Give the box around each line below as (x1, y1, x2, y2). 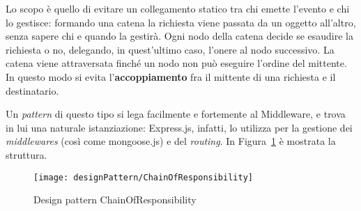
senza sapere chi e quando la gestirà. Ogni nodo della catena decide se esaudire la (6, 29, 354, 43)
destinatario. (6, 83, 59, 97)
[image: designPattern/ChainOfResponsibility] (33, 172, 253, 182)
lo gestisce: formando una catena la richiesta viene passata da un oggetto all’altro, (6, 15, 356, 29)
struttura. (6, 147, 47, 162)
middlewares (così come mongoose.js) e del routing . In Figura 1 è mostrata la (6, 134, 336, 148)
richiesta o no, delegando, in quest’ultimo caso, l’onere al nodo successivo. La (6, 42, 335, 56)
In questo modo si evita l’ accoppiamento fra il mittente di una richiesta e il (6, 69, 336, 84)
